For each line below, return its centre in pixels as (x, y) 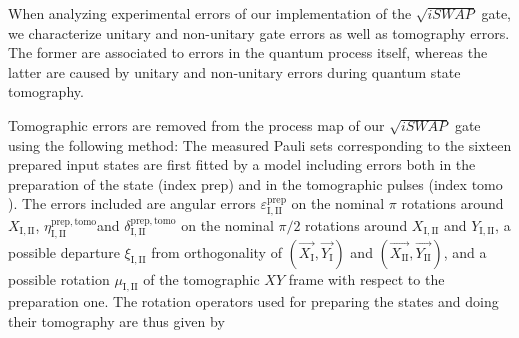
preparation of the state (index (102, 183)
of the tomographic (201, 278)
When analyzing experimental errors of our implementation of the (210, 13)
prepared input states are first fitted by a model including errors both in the (242, 164)
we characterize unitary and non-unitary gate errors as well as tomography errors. (259, 32)
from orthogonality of (216, 251)
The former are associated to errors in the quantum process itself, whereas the (248, 52)
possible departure (64, 251)
